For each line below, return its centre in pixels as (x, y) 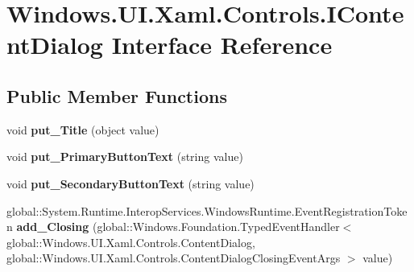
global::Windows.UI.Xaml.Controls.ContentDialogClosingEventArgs (174, 258)
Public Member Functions (117, 95)
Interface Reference (222, 45)
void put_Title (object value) (83, 129)
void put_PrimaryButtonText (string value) (125, 157)
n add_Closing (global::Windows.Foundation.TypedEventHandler (173, 227)
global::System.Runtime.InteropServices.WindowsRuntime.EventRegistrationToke (207, 210)
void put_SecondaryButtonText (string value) (130, 183)
